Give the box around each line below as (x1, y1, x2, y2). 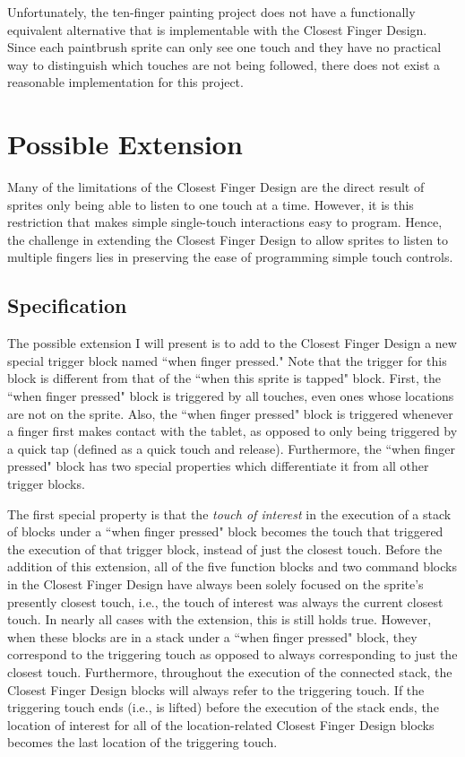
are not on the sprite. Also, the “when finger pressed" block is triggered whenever (7, 404, 453, 422)
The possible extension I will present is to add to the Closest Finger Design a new (7, 334, 457, 352)
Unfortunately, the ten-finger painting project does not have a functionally (7, 3, 416, 21)
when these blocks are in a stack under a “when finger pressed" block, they (7, 627, 418, 646)
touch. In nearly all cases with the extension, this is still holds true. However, (7, 610, 432, 629)
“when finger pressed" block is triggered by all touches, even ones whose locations (7, 387, 454, 405)
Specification (7, 291, 127, 319)
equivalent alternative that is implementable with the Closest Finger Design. (7, 20, 427, 39)
